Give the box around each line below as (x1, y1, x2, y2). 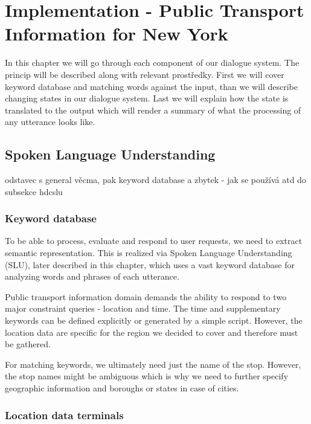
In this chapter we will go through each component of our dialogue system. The (5, 56, 300, 69)
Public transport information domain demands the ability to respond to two (5, 290, 287, 303)
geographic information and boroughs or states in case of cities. (5, 382, 239, 394)
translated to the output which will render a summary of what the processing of (5, 103, 301, 116)
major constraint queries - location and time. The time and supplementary (5, 302, 281, 315)
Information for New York (5, 21, 228, 46)
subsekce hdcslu (5, 185, 63, 198)
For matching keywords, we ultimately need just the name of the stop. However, (5, 358, 301, 370)
